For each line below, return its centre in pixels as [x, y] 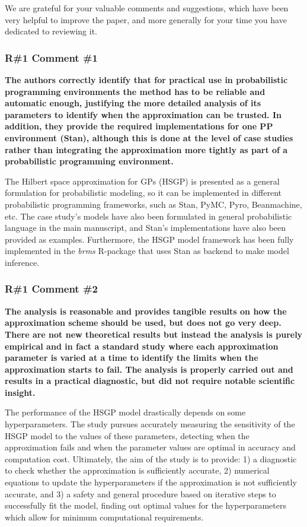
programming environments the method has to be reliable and [135, 91]
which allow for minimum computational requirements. [104, 517]
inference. [22, 262]
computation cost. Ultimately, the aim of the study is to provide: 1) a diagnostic [151, 458]
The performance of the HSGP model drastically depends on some [125, 412]
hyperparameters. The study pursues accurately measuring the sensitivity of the [150, 424]
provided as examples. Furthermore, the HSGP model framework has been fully [149, 239]
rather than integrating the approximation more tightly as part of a [146, 149]
